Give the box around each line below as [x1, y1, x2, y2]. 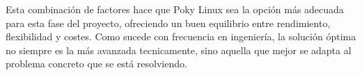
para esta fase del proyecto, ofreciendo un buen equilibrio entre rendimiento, [6, 15, 331, 30]
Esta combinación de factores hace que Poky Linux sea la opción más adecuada [6, 2, 344, 16]
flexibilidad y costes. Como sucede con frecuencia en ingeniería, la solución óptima [6, 29, 356, 44]
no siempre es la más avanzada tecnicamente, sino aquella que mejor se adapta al [6, 42, 352, 57]
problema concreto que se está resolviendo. [6, 56, 187, 71]
